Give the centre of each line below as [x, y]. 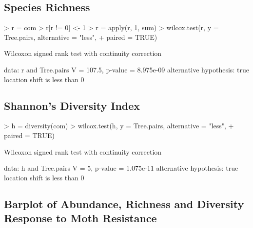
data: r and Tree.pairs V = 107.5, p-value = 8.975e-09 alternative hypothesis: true [126, 69]
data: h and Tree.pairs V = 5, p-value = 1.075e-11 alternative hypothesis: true [121, 168]
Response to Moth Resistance [80, 218]
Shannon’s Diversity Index [72, 105]
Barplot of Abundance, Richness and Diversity [124, 203]
